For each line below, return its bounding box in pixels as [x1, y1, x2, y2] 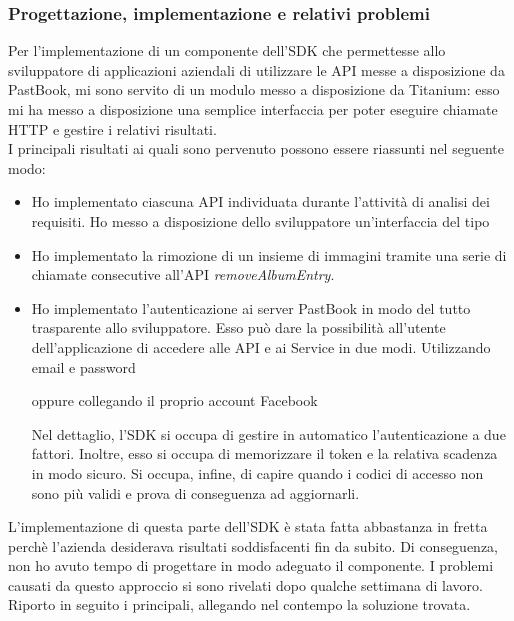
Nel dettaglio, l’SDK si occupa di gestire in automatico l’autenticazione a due [31, 423, 506, 444]
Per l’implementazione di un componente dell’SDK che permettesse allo [8, 40, 446, 61]
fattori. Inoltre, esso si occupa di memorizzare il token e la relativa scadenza [31, 443, 498, 464]
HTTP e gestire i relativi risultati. [8, 118, 217, 139]
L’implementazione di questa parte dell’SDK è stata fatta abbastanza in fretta [8, 516, 488, 537]
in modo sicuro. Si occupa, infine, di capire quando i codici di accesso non [31, 462, 484, 483]
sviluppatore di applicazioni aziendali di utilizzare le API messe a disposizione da [8, 59, 505, 80]
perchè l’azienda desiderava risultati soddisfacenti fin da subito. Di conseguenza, [8, 535, 499, 556]
